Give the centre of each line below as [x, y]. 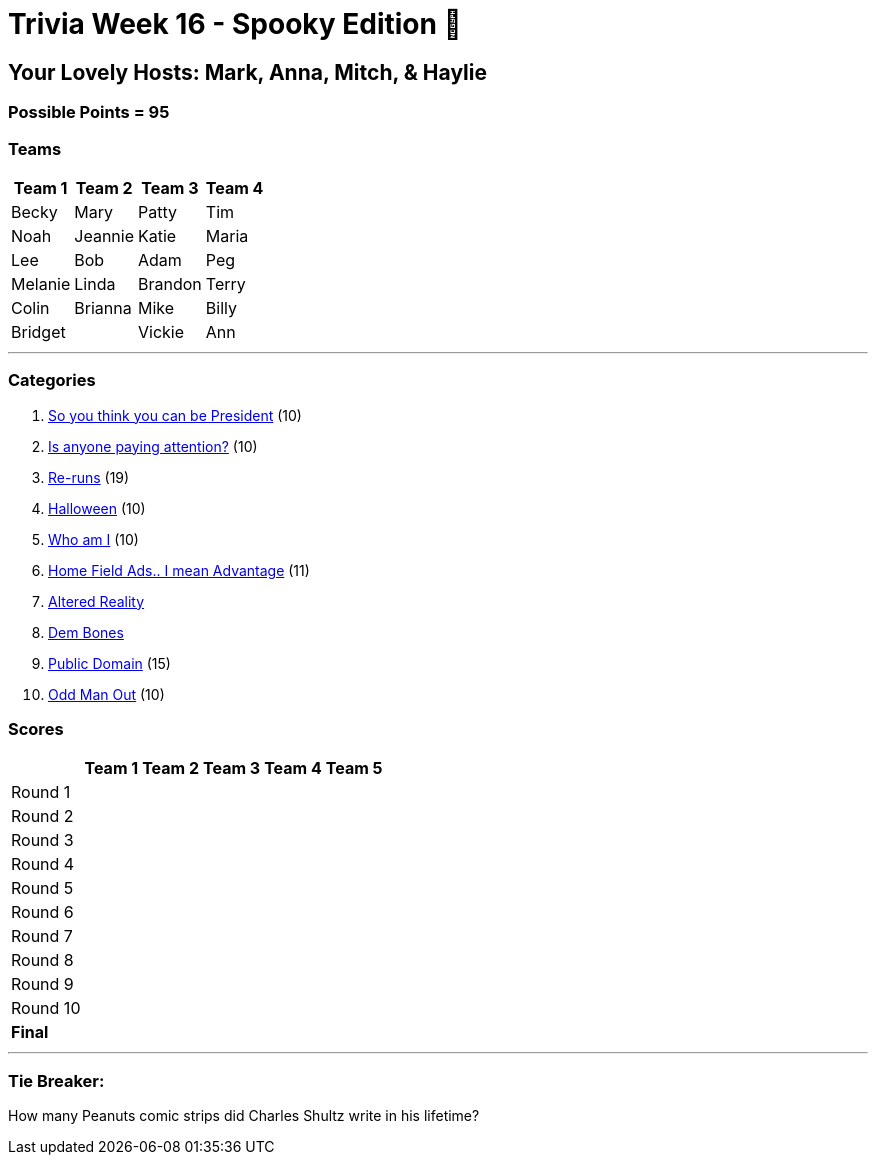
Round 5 [42, 888]
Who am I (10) [93, 539]
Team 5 [354, 768]
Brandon [170, 283]
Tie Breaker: [56, 1080]
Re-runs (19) [89, 477]
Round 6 [42, 912]
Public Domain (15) [109, 663]
